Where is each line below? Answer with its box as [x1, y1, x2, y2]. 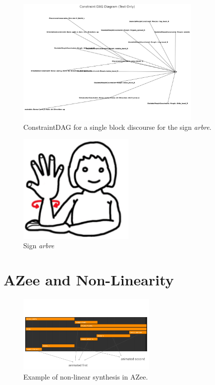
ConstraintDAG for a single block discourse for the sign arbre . [23, 122, 212, 132]
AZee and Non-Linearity [3, 270, 174, 290]
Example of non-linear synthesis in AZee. [23, 371, 148, 382]
